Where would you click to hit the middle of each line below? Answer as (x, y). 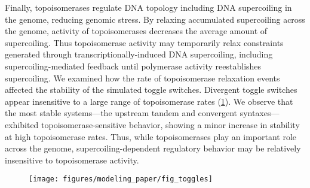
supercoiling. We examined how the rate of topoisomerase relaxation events (142, 78)
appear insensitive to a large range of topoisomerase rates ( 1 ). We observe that (149, 101)
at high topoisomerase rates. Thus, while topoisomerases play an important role (151, 136)
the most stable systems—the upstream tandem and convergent (121, 113)
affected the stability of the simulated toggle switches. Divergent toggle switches (151, 90)
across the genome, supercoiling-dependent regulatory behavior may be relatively (153, 148)
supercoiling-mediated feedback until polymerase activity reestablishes (133, 66)
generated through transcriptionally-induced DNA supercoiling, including (139, 54)
